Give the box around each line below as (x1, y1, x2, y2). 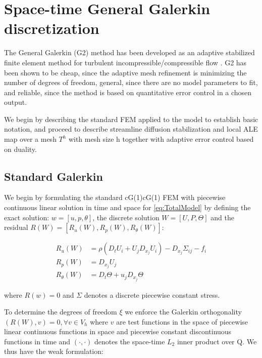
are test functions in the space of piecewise (116, 316, 248, 327)
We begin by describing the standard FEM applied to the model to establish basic (4, 113, 258, 124)
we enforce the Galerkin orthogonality (125, 306, 242, 317)
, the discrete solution (92, 212, 160, 222)
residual (4, 222, 28, 232)
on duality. (4, 143, 37, 154)
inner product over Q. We (177, 336, 257, 346)
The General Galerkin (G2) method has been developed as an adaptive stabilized (4, 47, 255, 58)
